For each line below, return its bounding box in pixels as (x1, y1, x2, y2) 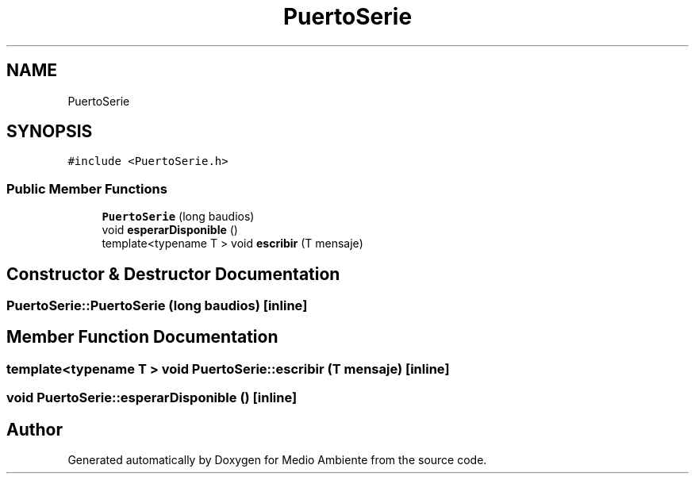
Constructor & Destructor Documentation (6, 263, 340, 284)
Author (6, 419, 63, 440)
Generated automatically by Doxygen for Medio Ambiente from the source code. (67, 453, 487, 467)
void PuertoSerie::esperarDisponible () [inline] (6, 390, 298, 406)
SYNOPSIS (6, 121, 93, 142)
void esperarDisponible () (102, 223, 238, 237)
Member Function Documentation (6, 327, 278, 348)
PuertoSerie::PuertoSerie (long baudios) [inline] (6, 298, 308, 314)
